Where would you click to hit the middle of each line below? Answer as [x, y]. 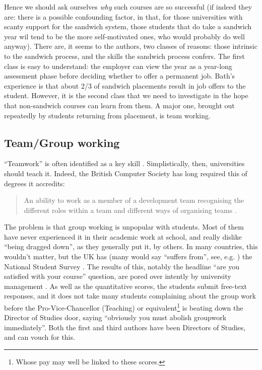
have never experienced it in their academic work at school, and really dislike [123, 236]
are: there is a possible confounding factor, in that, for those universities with [123, 16]
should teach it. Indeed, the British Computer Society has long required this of [126, 173]
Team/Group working [62, 142]
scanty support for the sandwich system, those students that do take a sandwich [128, 26]
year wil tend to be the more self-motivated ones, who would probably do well [124, 36]
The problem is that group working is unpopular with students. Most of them [124, 227]
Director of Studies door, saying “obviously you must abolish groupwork [115, 317]
